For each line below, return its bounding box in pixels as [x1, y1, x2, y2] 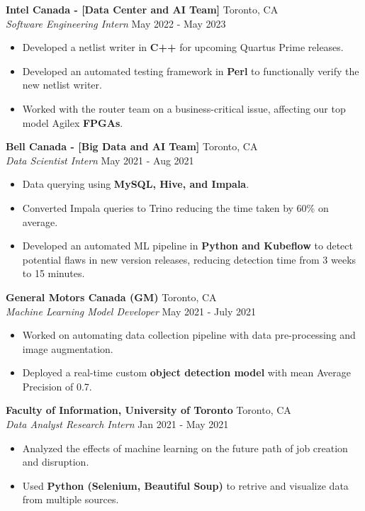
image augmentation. [22, 341, 113, 356]
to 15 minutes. [22, 266, 85, 281]
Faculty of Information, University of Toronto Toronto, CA [6, 403, 291, 417]
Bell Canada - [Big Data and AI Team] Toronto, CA [6, 139, 258, 154]
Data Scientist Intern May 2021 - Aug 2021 [6, 152, 194, 167]
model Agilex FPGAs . [22, 115, 123, 130]
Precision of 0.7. [22, 378, 92, 393]
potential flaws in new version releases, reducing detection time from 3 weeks [22, 252, 356, 266]
